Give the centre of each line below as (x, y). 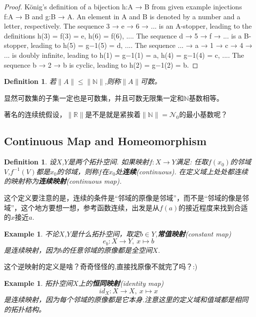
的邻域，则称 (78, 171)
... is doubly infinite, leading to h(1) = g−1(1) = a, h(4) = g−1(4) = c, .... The (124, 55)
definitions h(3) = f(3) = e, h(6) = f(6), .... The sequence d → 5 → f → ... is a (123, 35)
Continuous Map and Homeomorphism (105, 141)
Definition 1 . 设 (30, 162)
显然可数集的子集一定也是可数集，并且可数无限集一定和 (94, 98)
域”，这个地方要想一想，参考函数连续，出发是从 (82, 207)
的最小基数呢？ (203, 114)
